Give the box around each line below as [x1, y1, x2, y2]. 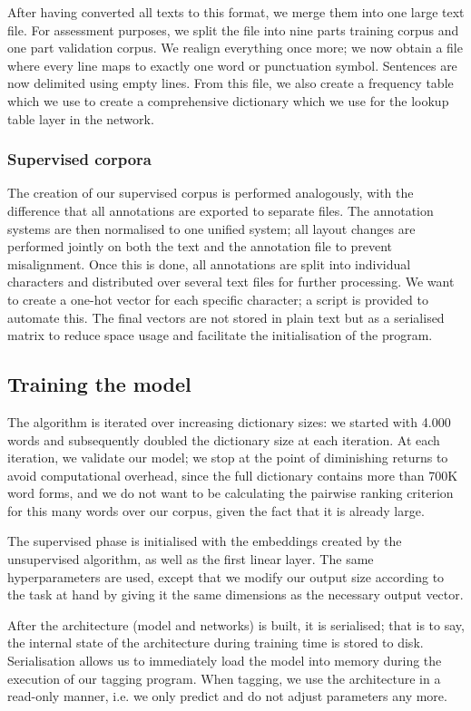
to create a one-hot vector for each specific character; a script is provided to [7, 289, 429, 308]
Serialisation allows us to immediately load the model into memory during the [7, 651, 442, 670]
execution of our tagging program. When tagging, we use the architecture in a [7, 668, 441, 687]
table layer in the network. [7, 109, 154, 128]
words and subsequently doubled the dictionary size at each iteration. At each [7, 430, 440, 449]
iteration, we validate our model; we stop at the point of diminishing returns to [7, 448, 448, 467]
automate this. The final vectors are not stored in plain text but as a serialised [7, 307, 445, 326]
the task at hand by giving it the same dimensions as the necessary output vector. [7, 585, 464, 604]
